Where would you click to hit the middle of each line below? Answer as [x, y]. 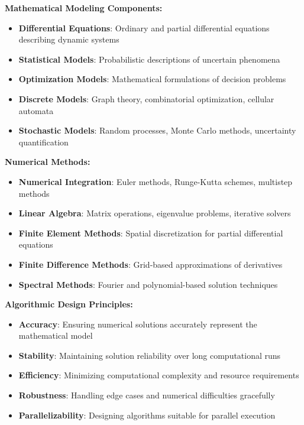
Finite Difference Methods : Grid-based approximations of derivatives [151, 264]
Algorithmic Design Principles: [69, 304]
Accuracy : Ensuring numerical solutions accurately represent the [138, 324]
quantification [43, 142]
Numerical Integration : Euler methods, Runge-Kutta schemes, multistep [156, 181]
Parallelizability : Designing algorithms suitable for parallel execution [147, 415]
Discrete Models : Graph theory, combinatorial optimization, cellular [146, 98]
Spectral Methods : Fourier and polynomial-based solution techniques [148, 284]
